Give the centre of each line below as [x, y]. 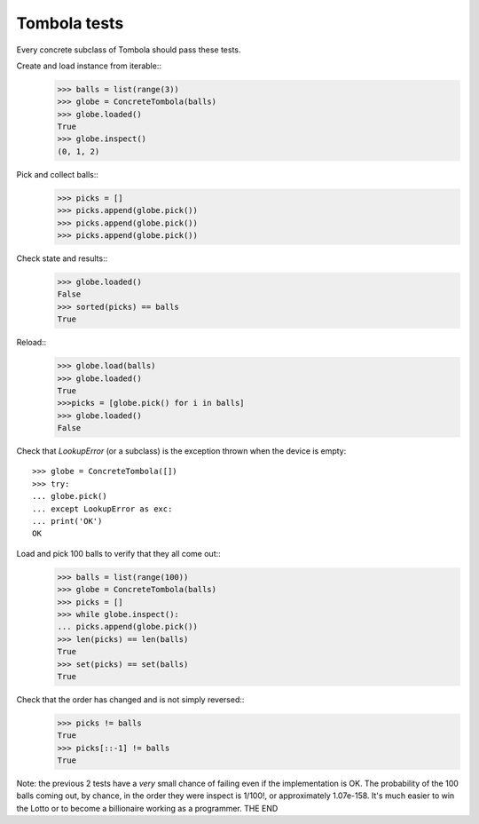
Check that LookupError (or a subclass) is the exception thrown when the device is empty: [181, 451]
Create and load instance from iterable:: [89, 66]
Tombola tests [70, 23]
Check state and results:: [62, 258]
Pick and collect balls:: [58, 174]
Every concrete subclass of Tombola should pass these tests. [129, 50]
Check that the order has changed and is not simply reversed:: [130, 699]
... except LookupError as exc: [102, 509]
